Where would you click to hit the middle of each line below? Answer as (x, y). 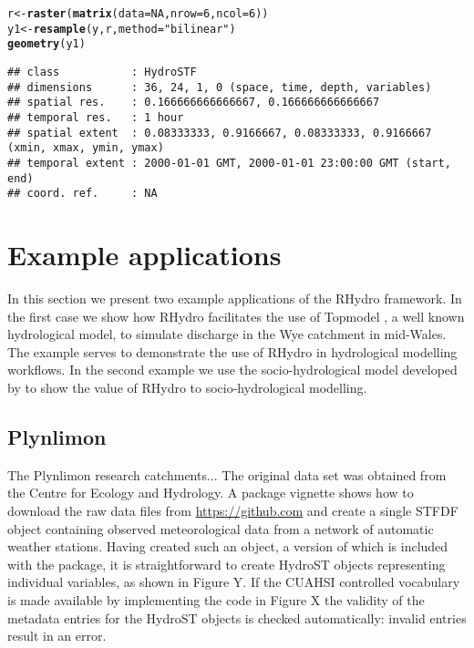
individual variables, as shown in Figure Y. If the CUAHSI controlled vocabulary (234, 582)
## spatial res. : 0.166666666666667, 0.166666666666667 (194, 103)
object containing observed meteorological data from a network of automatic (221, 528)
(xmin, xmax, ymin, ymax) (86, 148)
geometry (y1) (46, 44)
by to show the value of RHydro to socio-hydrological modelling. (187, 387)
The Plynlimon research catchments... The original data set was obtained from (227, 474)
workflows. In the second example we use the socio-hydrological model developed (232, 370)
